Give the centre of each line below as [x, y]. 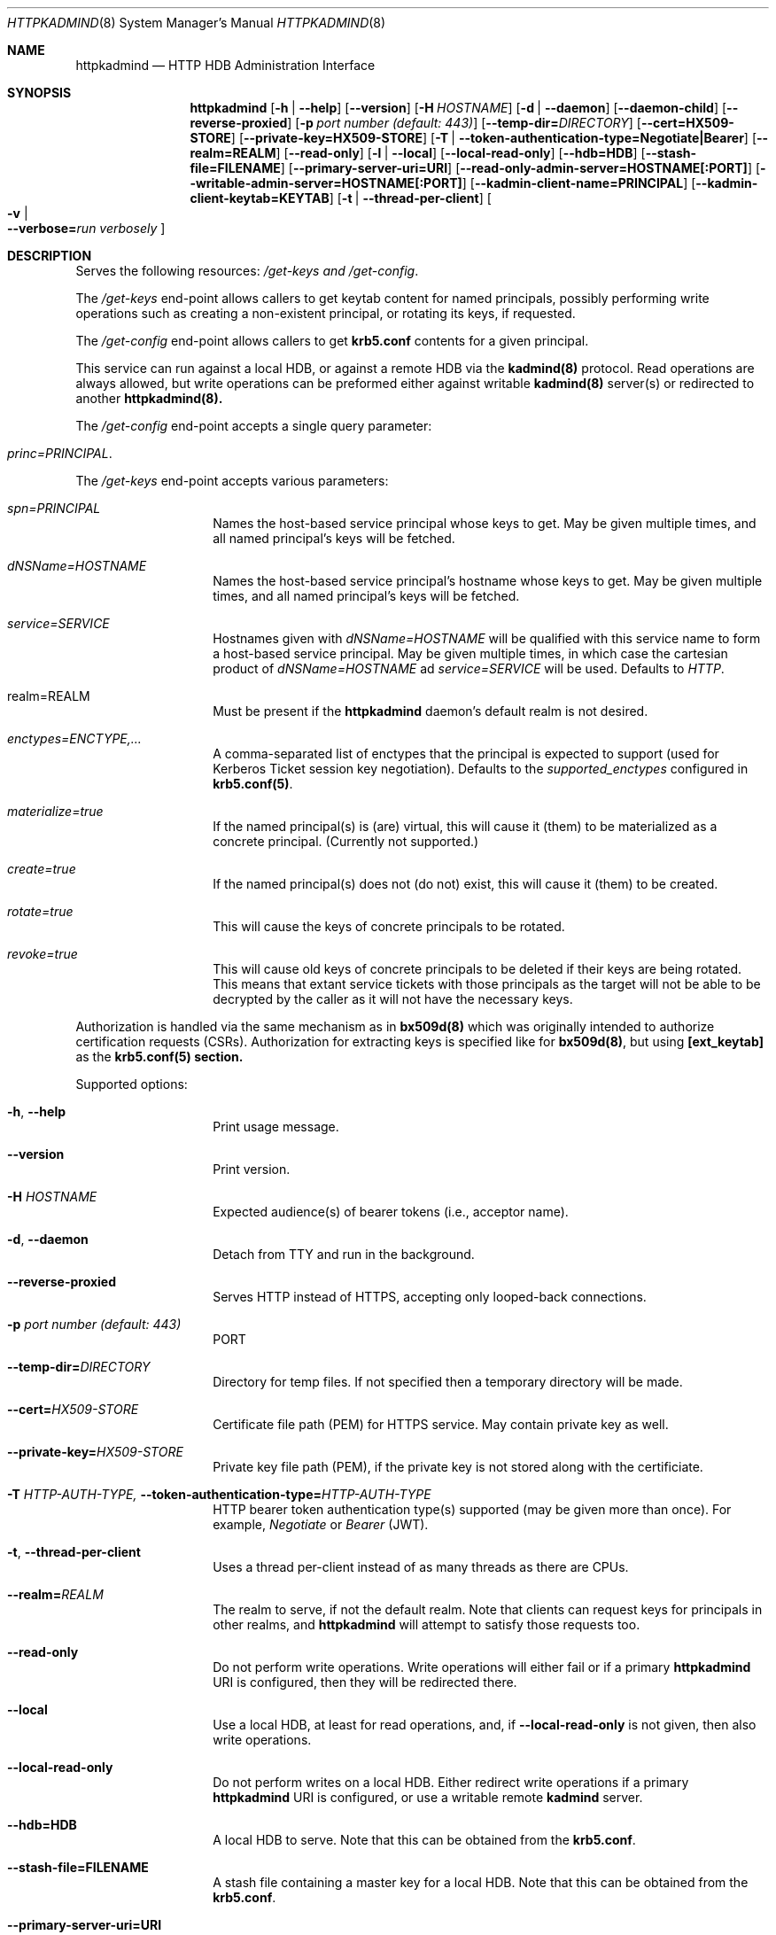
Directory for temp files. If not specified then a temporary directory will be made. [448, 1382]
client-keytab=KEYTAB [260, 198]
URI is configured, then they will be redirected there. [365, 1682]
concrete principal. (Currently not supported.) [346, 841]
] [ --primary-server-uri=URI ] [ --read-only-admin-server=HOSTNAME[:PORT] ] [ [520, 168]
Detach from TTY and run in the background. [344, 1254]
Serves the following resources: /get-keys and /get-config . [247, 271]
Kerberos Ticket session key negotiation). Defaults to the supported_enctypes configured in [481, 769]
